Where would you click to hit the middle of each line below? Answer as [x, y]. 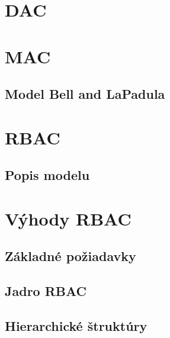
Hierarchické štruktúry [76, 326]
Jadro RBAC [46, 291]
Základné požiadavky [70, 256]
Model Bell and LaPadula [85, 94]
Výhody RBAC [68, 218]
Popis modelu [47, 175]
